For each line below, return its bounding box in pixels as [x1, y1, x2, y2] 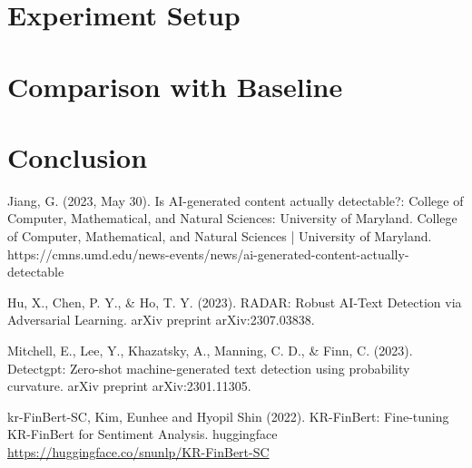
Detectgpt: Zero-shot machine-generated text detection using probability [7, 358, 410, 377]
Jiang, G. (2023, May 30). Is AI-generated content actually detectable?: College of [7, 190, 464, 210]
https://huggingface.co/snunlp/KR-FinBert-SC [7, 443, 270, 461]
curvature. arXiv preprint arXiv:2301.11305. [7, 376, 251, 395]
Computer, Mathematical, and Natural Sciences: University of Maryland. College [7, 209, 457, 228]
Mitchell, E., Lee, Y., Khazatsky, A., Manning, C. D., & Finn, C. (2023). [7, 341, 413, 360]
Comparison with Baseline [7, 67, 343, 104]
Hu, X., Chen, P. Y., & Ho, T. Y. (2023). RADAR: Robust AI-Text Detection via [7, 292, 462, 311]
